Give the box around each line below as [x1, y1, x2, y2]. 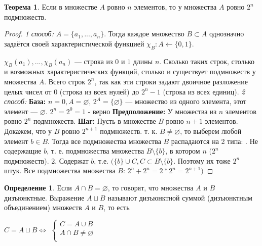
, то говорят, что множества [107, 182, 194, 192]
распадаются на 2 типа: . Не [171, 135, 258, 146]
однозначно [209, 28, 244, 39]
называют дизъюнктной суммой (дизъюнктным [107, 192, 252, 203]
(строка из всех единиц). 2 [163, 86, 245, 96]
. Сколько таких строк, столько [159, 56, 254, 66]
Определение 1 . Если [4, 182, 72, 192]
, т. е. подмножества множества [47, 145, 144, 156]
